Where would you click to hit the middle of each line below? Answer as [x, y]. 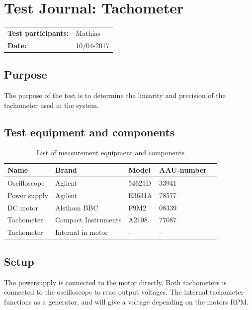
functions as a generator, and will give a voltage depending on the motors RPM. [126, 301]
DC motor [23, 207]
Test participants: [38, 33]
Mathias [88, 33]
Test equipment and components [89, 132]
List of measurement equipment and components [111, 153]
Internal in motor [81, 232]
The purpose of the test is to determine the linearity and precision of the [115, 95]
